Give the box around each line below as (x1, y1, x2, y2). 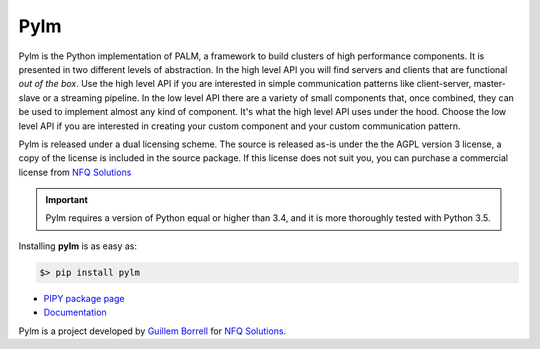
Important (45, 194, 89, 206)
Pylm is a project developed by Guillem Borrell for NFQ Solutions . (18, 325, 287, 337)
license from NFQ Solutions (18, 166, 132, 178)
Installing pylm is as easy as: (18, 240, 137, 252)
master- (473, 78, 507, 90)
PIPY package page (43, 292, 125, 304)
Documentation (43, 306, 107, 319)
